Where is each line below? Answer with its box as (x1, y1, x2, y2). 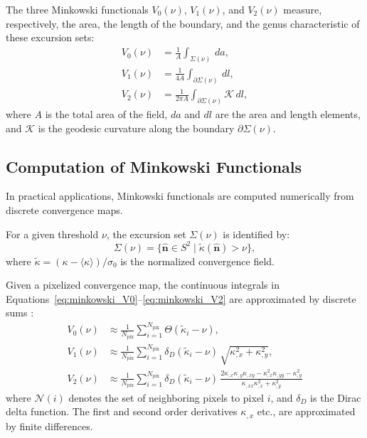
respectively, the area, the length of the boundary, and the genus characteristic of (6, 16, 360, 31)
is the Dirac (310, 390, 361, 405)
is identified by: (223, 226, 290, 241)
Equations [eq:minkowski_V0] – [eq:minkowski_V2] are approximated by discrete (6, 291, 356, 306)
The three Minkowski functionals (6, 2, 149, 16)
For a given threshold (6, 226, 99, 241)
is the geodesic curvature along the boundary (38, 120, 235, 135)
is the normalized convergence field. (120, 253, 275, 268)
